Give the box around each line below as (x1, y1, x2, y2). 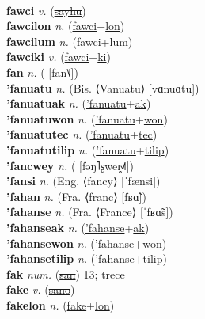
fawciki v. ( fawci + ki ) (6, 48, 111, 65)
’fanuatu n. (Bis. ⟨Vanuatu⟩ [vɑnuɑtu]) (6, 79, 199, 96)
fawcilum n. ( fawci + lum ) (6, 32, 133, 49)
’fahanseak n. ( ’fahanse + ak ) (6, 218, 150, 235)
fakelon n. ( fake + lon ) (6, 296, 115, 313)
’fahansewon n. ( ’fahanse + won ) (6, 234, 167, 251)
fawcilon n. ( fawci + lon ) (6, 17, 125, 34)
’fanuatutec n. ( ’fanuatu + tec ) (6, 126, 158, 142)
